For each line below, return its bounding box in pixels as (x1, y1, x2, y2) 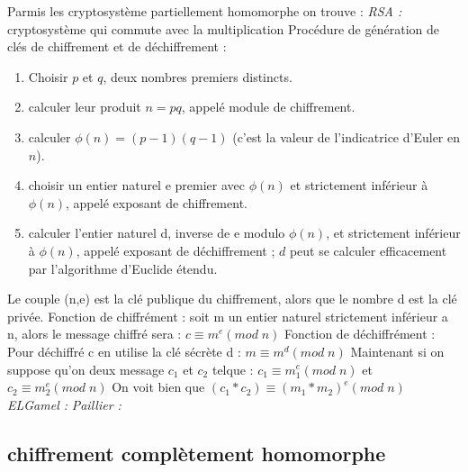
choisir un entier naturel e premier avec (28, 176, 245, 195)
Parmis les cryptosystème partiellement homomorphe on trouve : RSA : (7, 2, 402, 20)
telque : (211, 359, 254, 378)
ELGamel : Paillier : (7, 395, 121, 413)
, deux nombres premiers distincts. (103, 67, 292, 86)
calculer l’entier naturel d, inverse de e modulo (28, 223, 285, 242)
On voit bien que (112, 377, 205, 396)
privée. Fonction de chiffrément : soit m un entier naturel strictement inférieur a (7, 306, 448, 325)
